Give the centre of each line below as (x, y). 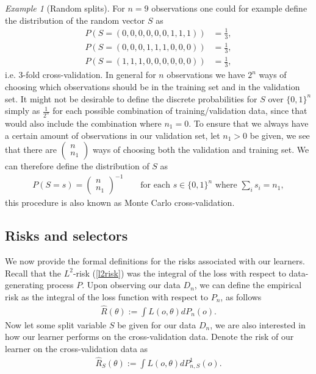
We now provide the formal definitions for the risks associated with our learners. (155, 261)
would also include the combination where (83, 123)
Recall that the (33, 273)
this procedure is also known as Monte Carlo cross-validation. (120, 203)
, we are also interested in (258, 324)
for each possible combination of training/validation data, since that (180, 111)
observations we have (206, 75)
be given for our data (157, 324)
